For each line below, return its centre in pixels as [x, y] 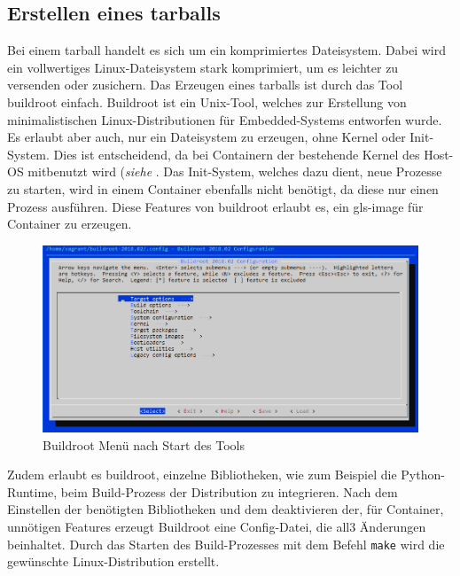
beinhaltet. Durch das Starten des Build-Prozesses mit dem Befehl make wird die [226, 544]
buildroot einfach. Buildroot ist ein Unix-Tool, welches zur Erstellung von [207, 101]
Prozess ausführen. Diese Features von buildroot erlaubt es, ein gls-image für [215, 206]
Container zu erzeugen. [70, 224]
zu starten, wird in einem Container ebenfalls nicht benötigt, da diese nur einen [223, 188]
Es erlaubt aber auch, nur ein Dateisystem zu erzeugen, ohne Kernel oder [207, 137]
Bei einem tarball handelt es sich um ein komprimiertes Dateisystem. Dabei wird [226, 50]
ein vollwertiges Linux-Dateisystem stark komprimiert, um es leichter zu [203, 67]
